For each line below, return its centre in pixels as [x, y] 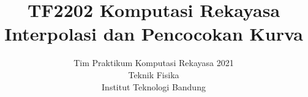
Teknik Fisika [154, 74]
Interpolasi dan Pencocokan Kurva [154, 34]
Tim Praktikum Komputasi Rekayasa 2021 [154, 63]
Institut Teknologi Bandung [154, 86]
